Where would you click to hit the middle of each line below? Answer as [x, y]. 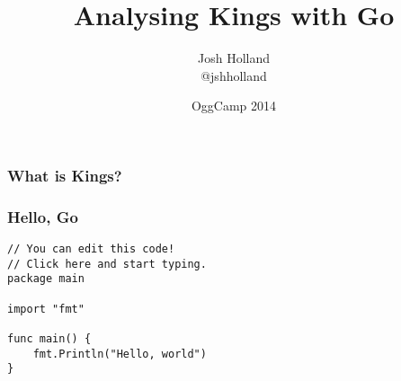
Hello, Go [43, 216]
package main [46, 279]
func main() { [49, 338]
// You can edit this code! [91, 249]
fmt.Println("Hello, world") [120, 354]
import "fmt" [46, 309]
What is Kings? [65, 175]
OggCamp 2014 [234, 106]
